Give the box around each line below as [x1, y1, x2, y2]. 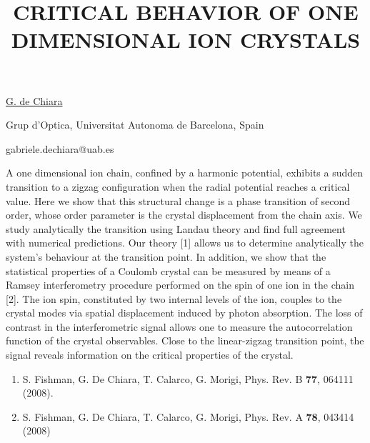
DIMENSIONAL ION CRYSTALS [11, 25, 361, 54]
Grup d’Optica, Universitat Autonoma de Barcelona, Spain [6, 117, 264, 132]
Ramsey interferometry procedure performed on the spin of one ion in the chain [6, 277, 354, 292]
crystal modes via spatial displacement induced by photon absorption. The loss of [6, 305, 363, 320]
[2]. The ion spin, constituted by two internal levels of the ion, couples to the [6, 291, 342, 306]
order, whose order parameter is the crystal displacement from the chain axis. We [6, 207, 362, 222]
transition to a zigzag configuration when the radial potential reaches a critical [6, 179, 350, 194]
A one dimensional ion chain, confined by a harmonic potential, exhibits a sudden [6, 165, 364, 180]
